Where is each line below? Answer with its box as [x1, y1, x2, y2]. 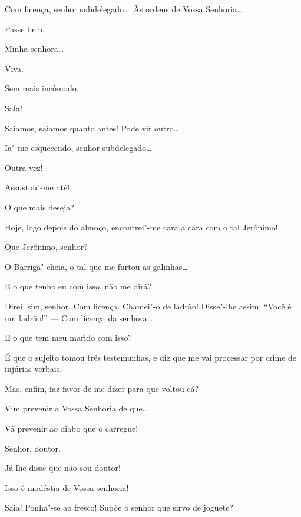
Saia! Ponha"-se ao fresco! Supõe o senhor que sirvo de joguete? [5, 501, 234, 513]
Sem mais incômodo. [5, 82, 79, 94]
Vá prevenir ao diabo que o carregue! [5, 422, 138, 434]
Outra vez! [5, 161, 43, 173]
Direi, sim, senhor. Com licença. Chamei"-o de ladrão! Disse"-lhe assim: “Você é [5, 299, 292, 312]
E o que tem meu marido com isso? [5, 331, 132, 344]
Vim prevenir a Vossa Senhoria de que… [5, 402, 148, 414]
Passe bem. [5, 22, 45, 35]
